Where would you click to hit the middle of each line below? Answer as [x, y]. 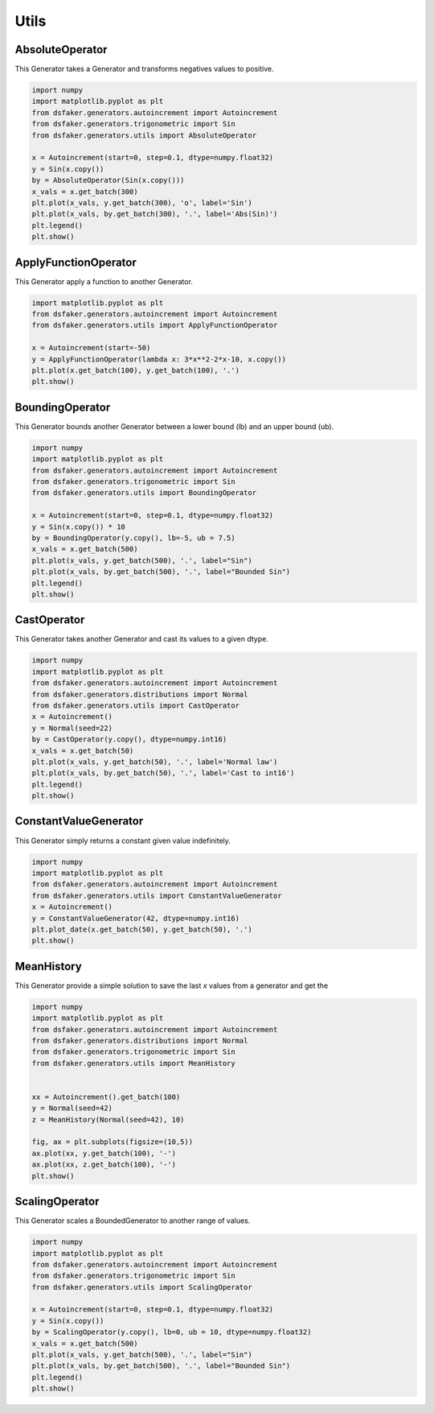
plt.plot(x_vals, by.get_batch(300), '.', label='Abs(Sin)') [155, 214]
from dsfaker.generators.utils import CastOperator [136, 705]
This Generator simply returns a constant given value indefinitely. [123, 841]
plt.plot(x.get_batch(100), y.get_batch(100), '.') [136, 370]
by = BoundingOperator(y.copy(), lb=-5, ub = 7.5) [134, 538]
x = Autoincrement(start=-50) [91, 348]
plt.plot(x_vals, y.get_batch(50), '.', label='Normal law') [155, 762]
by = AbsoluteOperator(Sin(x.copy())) [108, 180]
